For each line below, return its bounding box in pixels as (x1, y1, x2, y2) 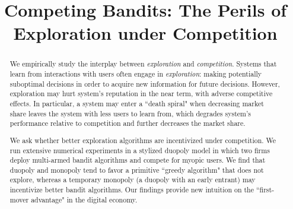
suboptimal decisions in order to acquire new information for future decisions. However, (9, 78, 280, 88)
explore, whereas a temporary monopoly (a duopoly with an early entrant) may (9, 175, 256, 185)
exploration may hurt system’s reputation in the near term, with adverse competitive (9, 88, 273, 99)
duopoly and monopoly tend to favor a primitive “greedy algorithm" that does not (9, 164, 264, 175)
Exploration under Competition (13, 21, 278, 45)
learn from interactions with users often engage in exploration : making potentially (9, 69, 262, 79)
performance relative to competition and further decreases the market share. (9, 118, 246, 128)
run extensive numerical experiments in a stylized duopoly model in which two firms (9, 145, 270, 155)
